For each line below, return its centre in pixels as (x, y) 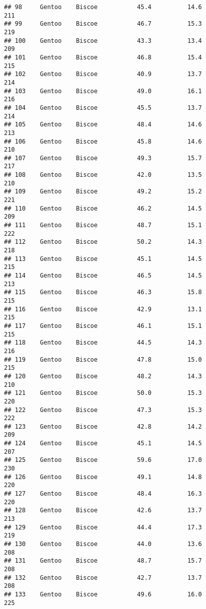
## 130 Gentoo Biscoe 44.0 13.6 (103, 544)
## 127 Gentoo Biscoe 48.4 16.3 (103, 494)
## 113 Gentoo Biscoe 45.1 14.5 (103, 259)
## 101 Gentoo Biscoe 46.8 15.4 (103, 57)
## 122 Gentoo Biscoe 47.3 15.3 (103, 410)
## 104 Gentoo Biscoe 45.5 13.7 (103, 108)
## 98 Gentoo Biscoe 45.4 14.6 (103, 7)
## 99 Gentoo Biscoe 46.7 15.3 (103, 24)
